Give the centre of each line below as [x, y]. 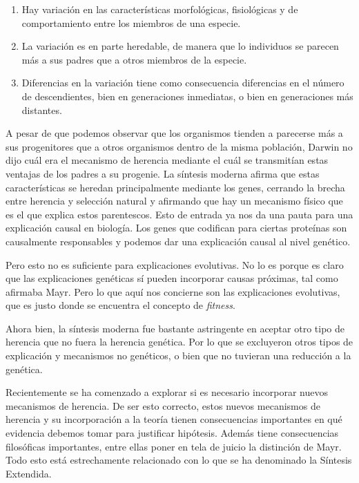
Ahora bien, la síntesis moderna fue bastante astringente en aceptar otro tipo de [175, 328]
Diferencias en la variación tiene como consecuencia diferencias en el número [183, 83]
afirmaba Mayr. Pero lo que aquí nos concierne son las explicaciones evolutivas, [173, 291]
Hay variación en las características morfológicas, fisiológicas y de [160, 9]
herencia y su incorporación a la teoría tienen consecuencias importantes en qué [174, 419]
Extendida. [29, 473]
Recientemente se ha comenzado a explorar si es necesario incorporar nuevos [167, 392]
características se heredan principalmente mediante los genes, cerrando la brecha [175, 187]
